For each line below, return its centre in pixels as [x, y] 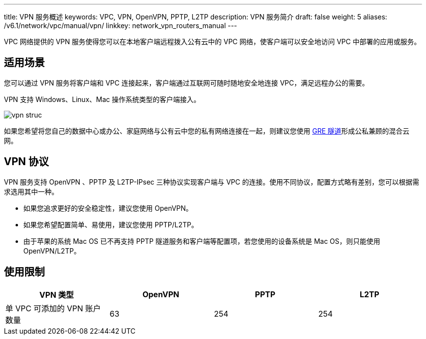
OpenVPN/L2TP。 [52, 251]
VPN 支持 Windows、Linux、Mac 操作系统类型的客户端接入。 [102, 99]
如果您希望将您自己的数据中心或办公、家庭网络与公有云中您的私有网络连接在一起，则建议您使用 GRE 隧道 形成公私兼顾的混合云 [207, 131]
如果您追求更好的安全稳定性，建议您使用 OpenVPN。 [108, 208]
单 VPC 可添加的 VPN [44, 308]
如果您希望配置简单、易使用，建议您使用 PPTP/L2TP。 [111, 224]
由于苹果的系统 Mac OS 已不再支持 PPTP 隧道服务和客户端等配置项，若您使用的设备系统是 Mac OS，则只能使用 [202, 241]
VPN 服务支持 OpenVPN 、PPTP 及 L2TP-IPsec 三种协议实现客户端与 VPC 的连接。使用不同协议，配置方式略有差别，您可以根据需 [212, 182]
